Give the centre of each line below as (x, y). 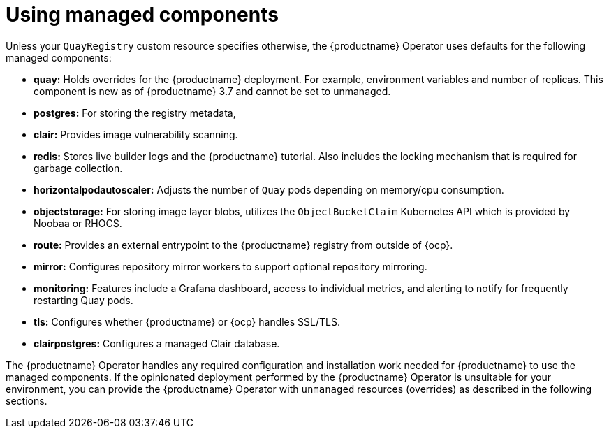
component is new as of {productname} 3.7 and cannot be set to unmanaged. (212, 91)
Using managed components (142, 15)
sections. (27, 400)
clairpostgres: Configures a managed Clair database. (157, 343)
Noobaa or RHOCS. (78, 223)
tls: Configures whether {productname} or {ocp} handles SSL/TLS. (187, 321)
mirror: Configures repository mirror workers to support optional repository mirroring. (230, 266)
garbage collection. (78, 168)
